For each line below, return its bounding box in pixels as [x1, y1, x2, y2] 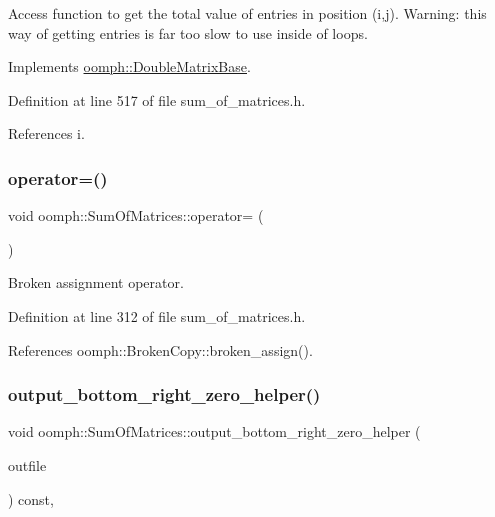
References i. [8, 123, 85, 144]
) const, [8, 488, 54, 509]
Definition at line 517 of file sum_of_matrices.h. [8, 89, 306, 110]
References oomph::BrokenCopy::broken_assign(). [8, 339, 313, 360]
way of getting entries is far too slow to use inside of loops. [8, 22, 368, 43]
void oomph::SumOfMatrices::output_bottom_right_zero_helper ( [8, 421, 421, 442]
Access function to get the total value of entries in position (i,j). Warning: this [8, 3, 487, 23]
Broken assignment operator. [8, 272, 184, 293]
